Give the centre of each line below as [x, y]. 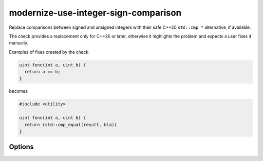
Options [21, 147]
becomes [18, 91]
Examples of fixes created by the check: [49, 52]
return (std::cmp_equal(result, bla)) [71, 125]
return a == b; [43, 72]
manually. [19, 43]
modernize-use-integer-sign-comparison [95, 13]
